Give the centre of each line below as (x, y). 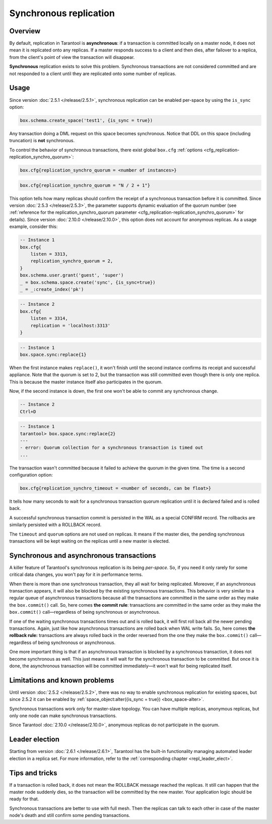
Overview (25, 31)
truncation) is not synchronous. (42, 141)
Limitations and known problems (62, 680)
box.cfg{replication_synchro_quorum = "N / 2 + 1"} (85, 185)
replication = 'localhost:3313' (71, 326)
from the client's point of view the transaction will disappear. (72, 57)
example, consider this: (33, 226)
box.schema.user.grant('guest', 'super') (72, 275)
